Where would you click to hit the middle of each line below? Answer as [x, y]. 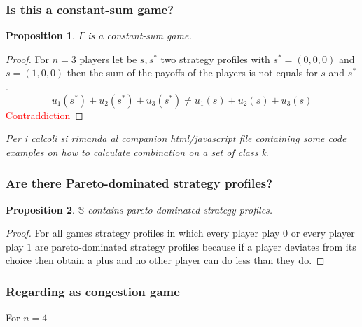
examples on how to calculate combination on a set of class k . [137, 152]
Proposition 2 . [40, 209]
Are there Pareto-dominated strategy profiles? [139, 183]
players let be [108, 58]
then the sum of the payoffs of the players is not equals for [192, 72]
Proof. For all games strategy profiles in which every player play [143, 233]
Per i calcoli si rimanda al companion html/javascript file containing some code [176, 138]
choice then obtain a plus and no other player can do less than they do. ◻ [165, 260]
